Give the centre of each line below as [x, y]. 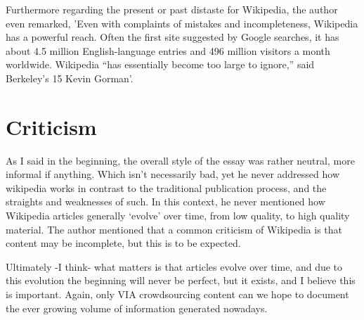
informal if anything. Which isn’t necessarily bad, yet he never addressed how [173, 174]
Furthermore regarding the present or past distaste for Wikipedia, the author [172, 9]
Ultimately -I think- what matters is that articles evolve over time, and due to [174, 266]
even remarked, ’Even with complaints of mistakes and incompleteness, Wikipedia [182, 23]
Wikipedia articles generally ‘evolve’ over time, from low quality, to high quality [178, 216]
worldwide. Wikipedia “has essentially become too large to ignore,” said [160, 64]
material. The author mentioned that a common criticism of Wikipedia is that [174, 229]
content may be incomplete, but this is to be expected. [123, 243]
